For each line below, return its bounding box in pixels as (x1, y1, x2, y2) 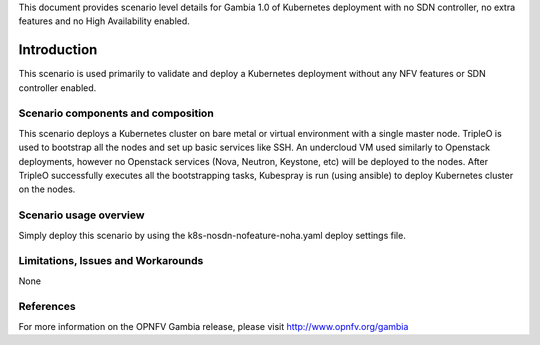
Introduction (18, 41, 98, 59)
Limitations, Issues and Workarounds (18, 254, 204, 268)
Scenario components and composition (18, 106, 214, 120)
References (18, 300, 76, 314)
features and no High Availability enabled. (18, 15, 190, 27)
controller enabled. (18, 81, 97, 94)
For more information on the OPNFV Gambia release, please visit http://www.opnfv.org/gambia (18, 320, 409, 332)
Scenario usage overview (18, 208, 145, 222)
